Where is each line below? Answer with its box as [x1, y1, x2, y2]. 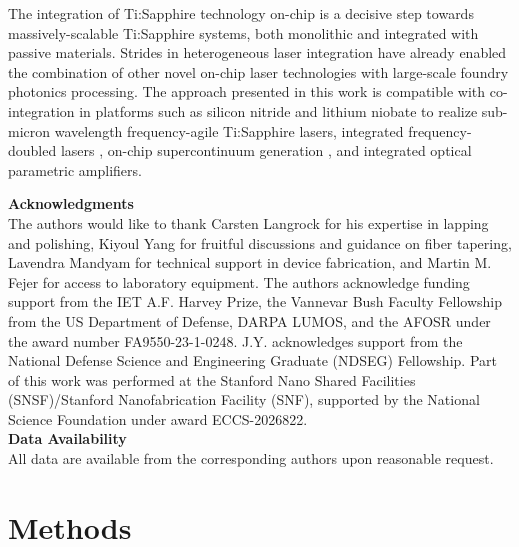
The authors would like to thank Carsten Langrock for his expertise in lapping [8, 212, 489, 233]
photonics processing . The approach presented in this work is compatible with [8, 81, 486, 102]
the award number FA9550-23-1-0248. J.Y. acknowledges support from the [8, 330, 463, 351]
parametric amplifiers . [8, 159, 142, 180]
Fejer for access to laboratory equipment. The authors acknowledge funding [8, 271, 470, 292]
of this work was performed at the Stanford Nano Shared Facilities [8, 369, 416, 390]
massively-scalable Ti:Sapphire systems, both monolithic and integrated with [8, 22, 479, 43]
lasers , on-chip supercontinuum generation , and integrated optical [60, 140, 472, 161]
